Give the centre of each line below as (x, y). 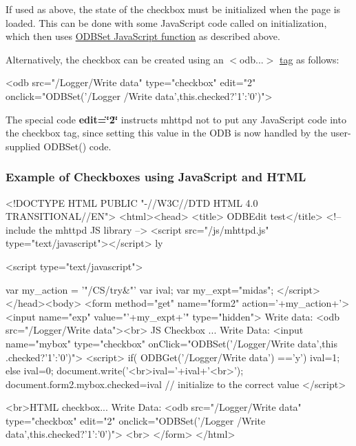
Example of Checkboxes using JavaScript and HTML (156, 177)
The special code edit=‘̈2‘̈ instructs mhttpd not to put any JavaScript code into (176, 119)
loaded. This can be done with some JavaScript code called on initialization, (166, 22)
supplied (23, 146)
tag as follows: (310, 59)
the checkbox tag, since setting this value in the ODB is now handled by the (167, 133)
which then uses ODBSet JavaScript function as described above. (143, 36)
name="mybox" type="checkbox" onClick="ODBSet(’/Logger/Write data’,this (171, 343)
